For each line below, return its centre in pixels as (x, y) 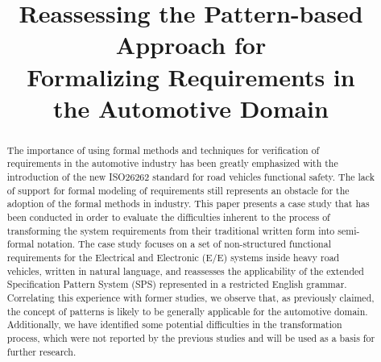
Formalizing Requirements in (191, 76)
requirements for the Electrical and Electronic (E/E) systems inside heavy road (173, 257)
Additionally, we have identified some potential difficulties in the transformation (174, 325)
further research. (41, 351)
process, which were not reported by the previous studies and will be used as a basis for (191, 337)
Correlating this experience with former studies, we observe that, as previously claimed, (190, 297)
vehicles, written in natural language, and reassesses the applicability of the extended (185, 270)
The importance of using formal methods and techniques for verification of (163, 150)
